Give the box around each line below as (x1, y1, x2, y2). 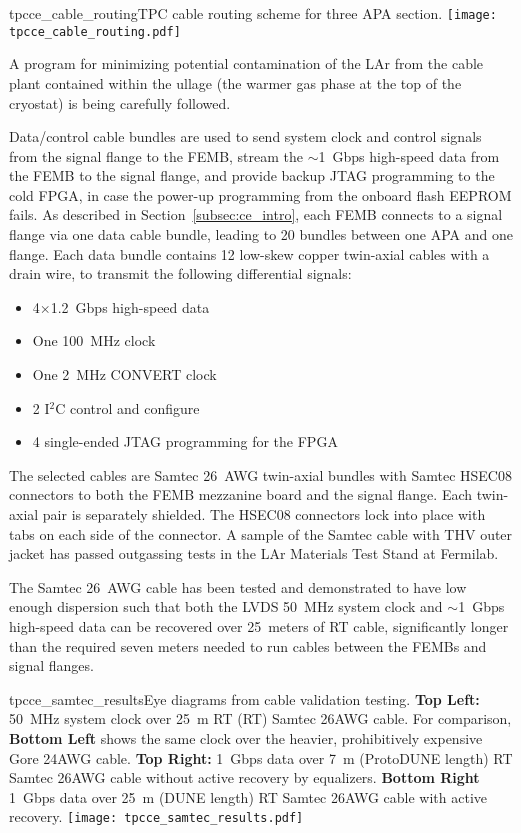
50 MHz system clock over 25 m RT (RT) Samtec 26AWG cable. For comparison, (9, 708, 512, 729)
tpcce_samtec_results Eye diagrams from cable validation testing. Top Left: (9, 688, 480, 709)
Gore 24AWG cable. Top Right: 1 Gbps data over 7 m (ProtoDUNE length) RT (9, 747, 513, 768)
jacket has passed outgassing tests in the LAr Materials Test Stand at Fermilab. (9, 543, 499, 564)
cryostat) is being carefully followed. (9, 92, 231, 113)
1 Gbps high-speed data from (318, 145, 500, 166)
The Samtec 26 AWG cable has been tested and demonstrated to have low (9, 576, 467, 597)
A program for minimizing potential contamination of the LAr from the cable (9, 53, 484, 74)
